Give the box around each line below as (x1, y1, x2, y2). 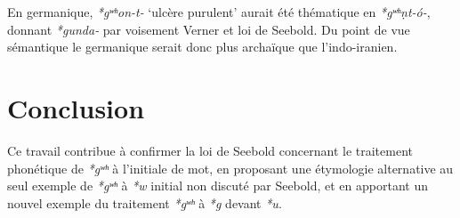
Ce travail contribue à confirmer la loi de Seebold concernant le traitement (7, 141, 413, 159)
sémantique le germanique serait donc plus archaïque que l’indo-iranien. (7, 37, 398, 56)
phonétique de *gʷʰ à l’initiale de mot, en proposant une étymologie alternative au (7, 158, 454, 177)
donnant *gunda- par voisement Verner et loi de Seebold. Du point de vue (7, 20, 410, 38)
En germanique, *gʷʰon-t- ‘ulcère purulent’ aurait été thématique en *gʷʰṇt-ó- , (7, 3, 431, 20)
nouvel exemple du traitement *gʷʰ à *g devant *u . (7, 193, 282, 212)
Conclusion (7, 89, 145, 125)
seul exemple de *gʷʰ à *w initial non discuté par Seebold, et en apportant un (7, 176, 428, 195)
